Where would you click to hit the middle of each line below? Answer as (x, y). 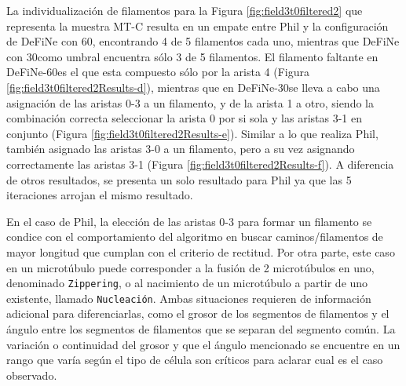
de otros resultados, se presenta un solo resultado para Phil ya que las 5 (179, 179)
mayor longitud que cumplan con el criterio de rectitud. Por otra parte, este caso (201, 251)
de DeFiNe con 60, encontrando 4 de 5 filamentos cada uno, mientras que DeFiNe (203, 41)
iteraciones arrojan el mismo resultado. (100, 195)
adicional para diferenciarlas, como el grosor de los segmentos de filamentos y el (198, 313)
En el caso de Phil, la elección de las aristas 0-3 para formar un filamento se (189, 221)
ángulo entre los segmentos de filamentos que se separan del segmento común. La (201, 329)
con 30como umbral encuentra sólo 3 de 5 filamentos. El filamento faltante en (192, 56)
